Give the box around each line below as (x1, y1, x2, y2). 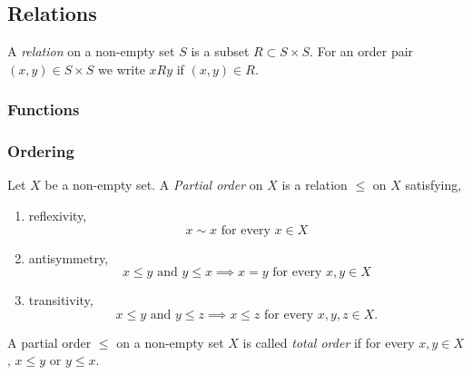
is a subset (191, 42, 250, 61)
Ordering (7, 140, 74, 163)
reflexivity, (28, 206, 87, 225)
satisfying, (405, 175, 462, 194)
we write (98, 59, 145, 78)
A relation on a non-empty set (7, 42, 175, 61)
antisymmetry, (28, 248, 109, 267)
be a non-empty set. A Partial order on (44, 175, 263, 194)
